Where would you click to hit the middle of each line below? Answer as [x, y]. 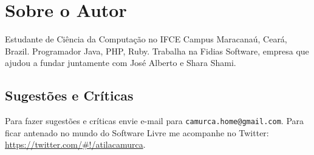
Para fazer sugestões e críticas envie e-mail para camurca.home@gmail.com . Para [155, 121]
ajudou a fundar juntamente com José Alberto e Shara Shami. [121, 63]
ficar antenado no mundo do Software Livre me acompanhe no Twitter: [137, 132]
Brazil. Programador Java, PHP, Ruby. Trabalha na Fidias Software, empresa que [157, 51]
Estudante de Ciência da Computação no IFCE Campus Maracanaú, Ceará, [146, 39]
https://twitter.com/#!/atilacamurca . [75, 144]
